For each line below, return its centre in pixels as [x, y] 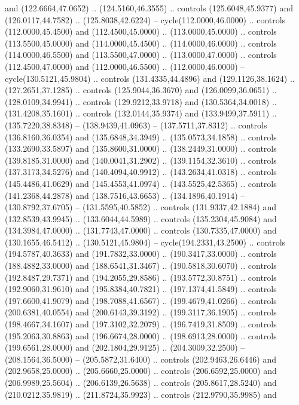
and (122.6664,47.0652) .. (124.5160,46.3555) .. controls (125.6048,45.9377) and [149, 8]
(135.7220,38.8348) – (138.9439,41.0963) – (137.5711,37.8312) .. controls [136, 125]
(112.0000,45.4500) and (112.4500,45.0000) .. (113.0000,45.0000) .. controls [141, 31]
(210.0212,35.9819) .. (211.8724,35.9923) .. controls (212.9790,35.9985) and [141, 394]
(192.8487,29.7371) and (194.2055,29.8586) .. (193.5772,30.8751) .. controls [141, 277]
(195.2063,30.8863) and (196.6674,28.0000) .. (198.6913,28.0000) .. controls [141, 335]
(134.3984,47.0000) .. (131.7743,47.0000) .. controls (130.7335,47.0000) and [141, 230]
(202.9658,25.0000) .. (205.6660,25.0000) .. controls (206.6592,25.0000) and [141, 371]
